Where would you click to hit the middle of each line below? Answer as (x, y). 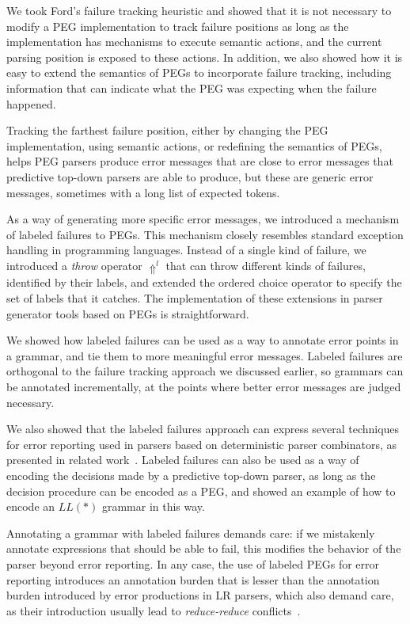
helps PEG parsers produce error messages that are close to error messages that (200, 161)
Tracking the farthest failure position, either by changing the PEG (167, 130)
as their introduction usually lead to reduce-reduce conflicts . (154, 610)
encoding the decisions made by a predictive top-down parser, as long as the (191, 475)
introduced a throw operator (74, 265)
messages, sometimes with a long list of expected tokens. (143, 192)
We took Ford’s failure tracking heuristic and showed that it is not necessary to (199, 10)
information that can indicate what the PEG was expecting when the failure (192, 88)
